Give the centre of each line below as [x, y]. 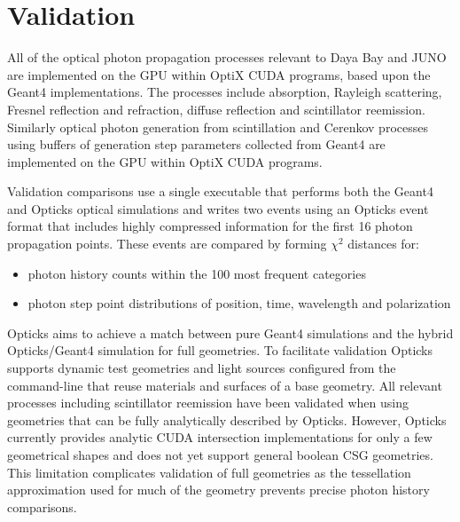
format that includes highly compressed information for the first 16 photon [210, 226]
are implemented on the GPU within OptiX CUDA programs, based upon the [219, 74]
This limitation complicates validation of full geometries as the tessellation [209, 472]
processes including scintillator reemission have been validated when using [208, 403]
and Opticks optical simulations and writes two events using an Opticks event [218, 208]
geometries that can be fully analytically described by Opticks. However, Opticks [227, 419]
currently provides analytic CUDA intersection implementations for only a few [220, 437]
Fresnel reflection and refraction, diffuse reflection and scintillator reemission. [216, 109]
